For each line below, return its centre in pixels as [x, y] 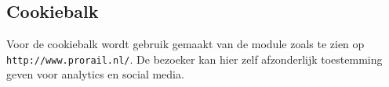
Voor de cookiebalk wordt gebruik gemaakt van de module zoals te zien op [185, 44]
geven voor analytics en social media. [95, 74]
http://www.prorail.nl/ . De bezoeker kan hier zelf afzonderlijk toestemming [194, 59]
